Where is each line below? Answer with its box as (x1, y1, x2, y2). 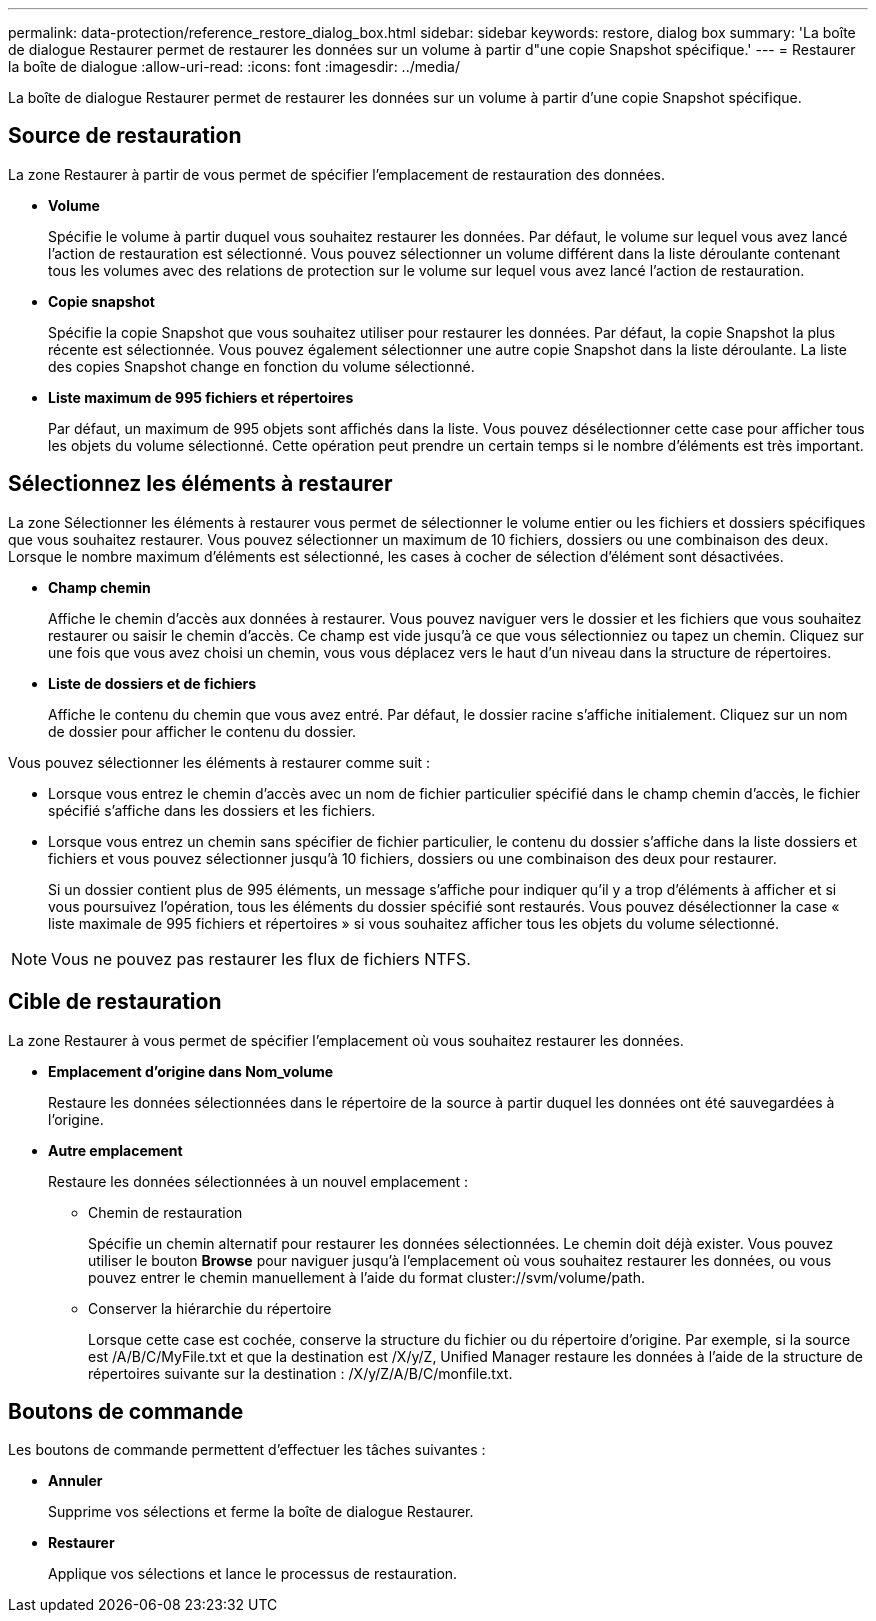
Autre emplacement (48, 1141, 183, 1159)
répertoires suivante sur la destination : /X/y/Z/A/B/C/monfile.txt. (88, 1364, 513, 1382)
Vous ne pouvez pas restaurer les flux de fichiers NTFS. (51, 948, 471, 969)
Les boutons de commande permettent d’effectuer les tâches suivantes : (8, 1441, 486, 1459)
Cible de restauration (8, 989, 222, 1015)
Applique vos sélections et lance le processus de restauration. (48, 1565, 458, 1583)
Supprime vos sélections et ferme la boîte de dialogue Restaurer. (48, 1503, 474, 1521)
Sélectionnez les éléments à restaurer (8, 471, 393, 497)
